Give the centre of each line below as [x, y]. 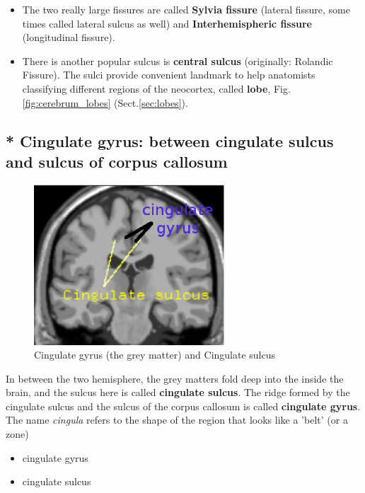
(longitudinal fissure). [69, 37]
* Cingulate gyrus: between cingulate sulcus [170, 140]
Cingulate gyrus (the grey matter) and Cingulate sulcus [155, 355]
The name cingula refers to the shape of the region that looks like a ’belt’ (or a [177, 420]
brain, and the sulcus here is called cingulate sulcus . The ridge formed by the [178, 392]
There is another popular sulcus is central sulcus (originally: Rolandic [178, 60]
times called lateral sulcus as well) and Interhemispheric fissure [167, 23]
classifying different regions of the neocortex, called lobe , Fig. [156, 88]
